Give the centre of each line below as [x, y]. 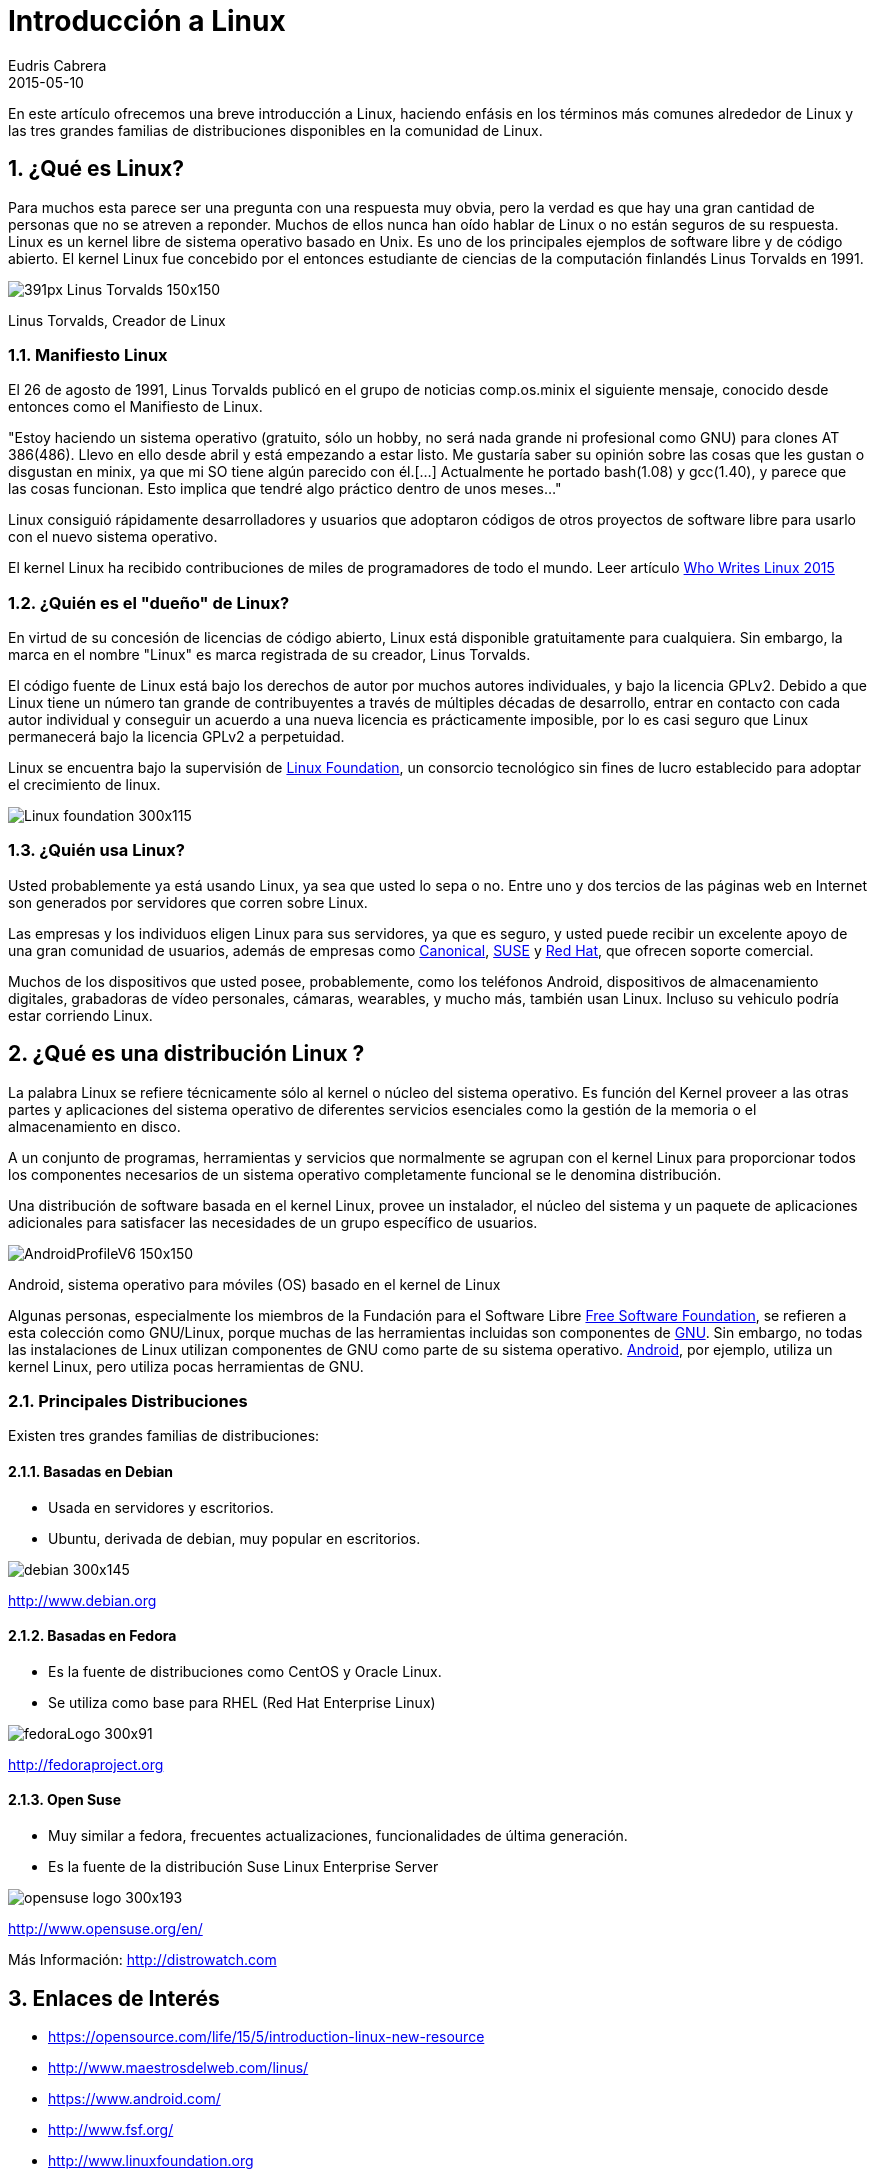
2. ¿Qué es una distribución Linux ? [186, 1054]
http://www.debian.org [82, 1600]
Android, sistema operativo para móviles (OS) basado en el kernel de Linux [254, 1284]
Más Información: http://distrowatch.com [142, 1960]
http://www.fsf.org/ [111, 2129]
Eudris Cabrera [57, 65]
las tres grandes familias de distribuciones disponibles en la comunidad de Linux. [275, 130]
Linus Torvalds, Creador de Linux [117, 320]
